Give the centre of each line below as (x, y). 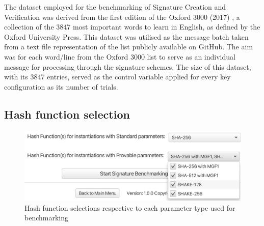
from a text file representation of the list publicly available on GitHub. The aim (129, 47)
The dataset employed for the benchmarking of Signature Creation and (115, 7)
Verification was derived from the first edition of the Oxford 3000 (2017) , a (122, 17)
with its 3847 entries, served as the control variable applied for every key (117, 77)
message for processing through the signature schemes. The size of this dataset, (128, 66)
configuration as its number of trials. (61, 86)
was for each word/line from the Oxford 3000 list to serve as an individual (120, 56)
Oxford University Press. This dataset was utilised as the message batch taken (126, 36)
